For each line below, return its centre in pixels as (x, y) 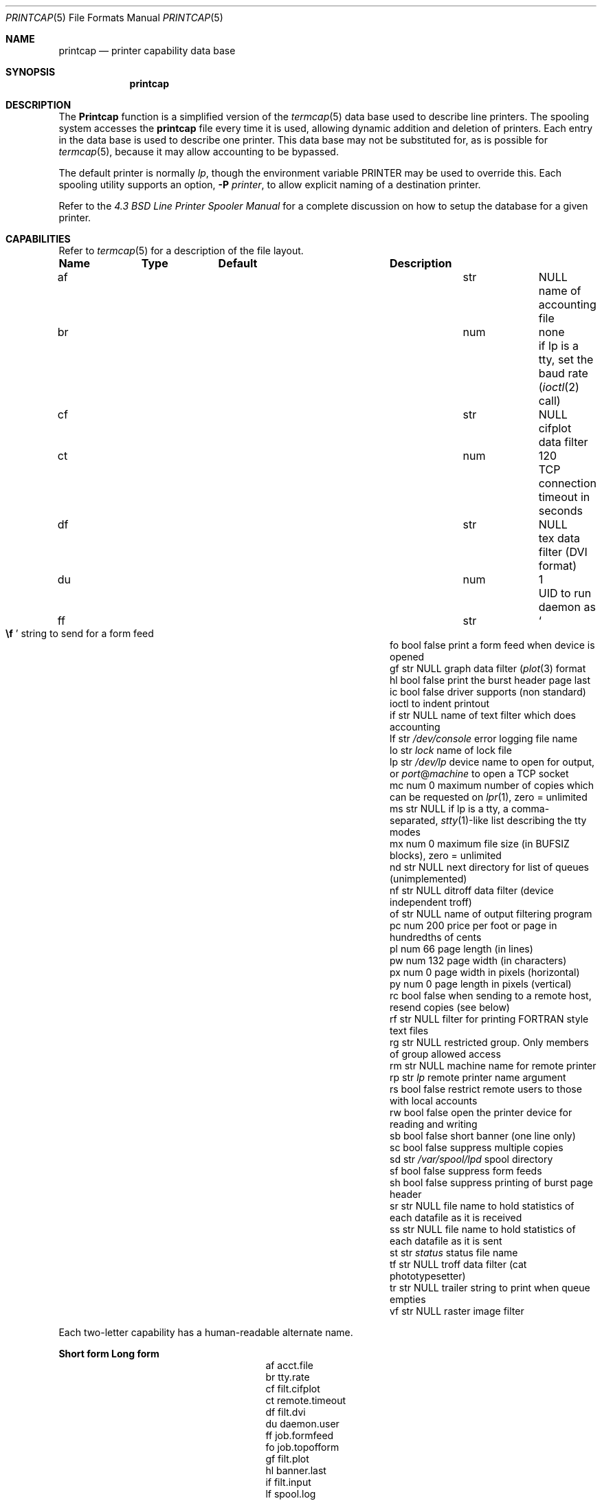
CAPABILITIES (38, 239)
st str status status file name (454, 1253)
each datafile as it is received (456, 1218)
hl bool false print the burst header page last (490, 680)
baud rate (563, 373)
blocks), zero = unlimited (446, 855)
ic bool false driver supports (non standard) (488, 692)
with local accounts (434, 1101)
